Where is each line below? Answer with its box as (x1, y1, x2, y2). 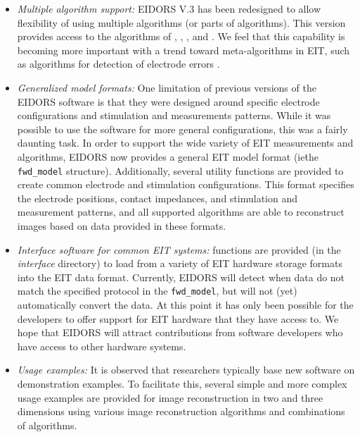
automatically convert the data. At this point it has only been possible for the (17, 297, 354, 312)
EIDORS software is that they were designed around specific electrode (17, 94, 320, 109)
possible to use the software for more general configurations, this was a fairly (17, 121, 348, 136)
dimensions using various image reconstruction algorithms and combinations (17, 404, 345, 419)
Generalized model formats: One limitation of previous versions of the (17, 80, 316, 94)
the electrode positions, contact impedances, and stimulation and (17, 190, 297, 205)
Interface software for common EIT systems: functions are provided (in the (17, 242, 341, 257)
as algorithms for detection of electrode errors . (17, 56, 220, 71)
